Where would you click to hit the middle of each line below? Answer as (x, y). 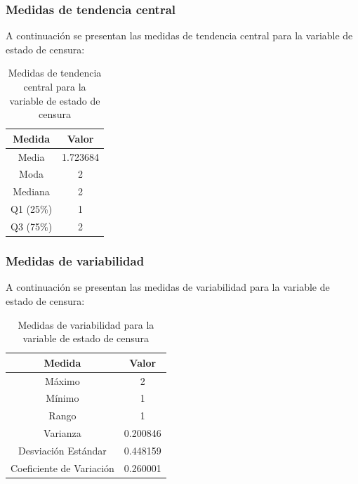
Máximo (62, 380)
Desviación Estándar (62, 450)
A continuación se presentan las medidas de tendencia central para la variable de (179, 35)
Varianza (62, 433)
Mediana (31, 191)
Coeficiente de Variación (62, 467)
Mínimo (62, 398)
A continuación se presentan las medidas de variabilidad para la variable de (168, 287)
